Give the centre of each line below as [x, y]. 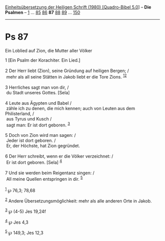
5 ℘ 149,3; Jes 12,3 [24, 232]
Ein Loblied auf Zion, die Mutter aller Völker [49, 50]
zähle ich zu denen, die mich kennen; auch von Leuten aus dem [71, 108]
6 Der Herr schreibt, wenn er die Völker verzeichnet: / [59, 156]
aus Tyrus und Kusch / [29, 119]
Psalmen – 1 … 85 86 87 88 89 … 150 [43, 12]
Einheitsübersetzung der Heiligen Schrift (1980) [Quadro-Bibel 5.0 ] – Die [78, 7]
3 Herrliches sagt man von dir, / [37, 87]
